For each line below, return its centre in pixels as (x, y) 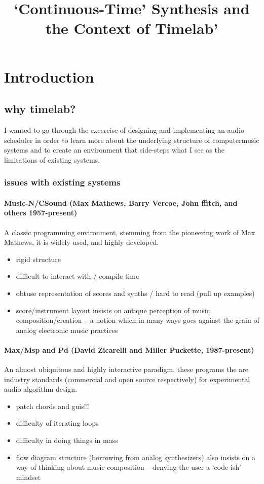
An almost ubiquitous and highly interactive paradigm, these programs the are (126, 369)
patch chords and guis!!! (53, 406)
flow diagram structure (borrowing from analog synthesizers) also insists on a (136, 457)
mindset (28, 477)
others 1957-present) (41, 213)
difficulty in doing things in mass (67, 440)
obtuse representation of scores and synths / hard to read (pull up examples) (135, 293)
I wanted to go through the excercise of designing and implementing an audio (124, 129)
